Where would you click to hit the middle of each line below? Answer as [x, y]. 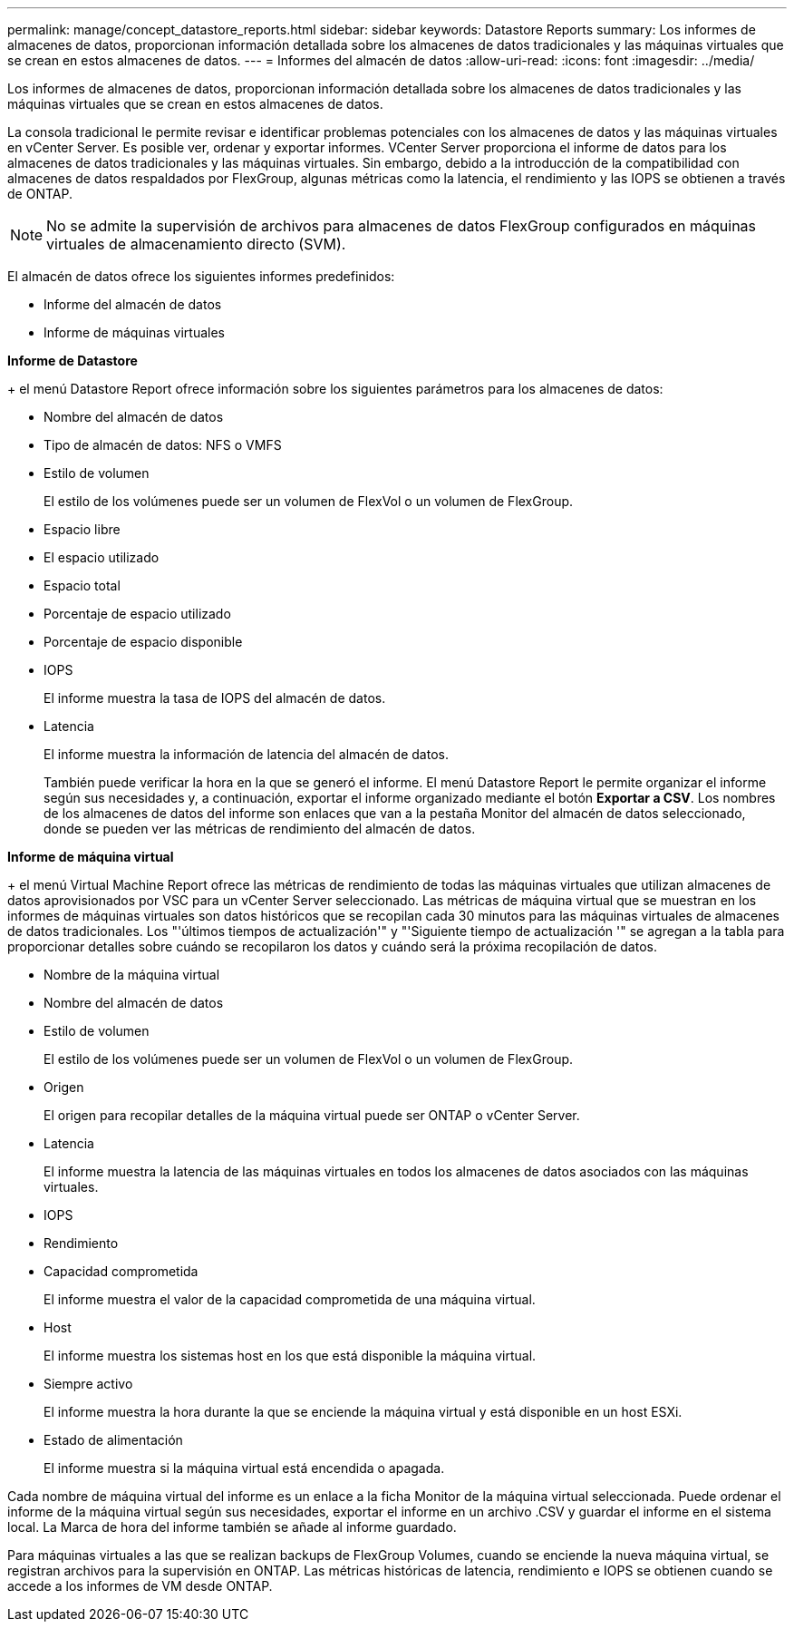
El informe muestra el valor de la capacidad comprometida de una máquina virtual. [290, 1299]
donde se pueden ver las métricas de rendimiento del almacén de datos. [260, 829]
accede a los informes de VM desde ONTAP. [140, 1586]
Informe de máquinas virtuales [134, 332]
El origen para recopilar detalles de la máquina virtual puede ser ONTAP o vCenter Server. [312, 1115]
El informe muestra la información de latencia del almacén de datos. [246, 754]
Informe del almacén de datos [133, 304]
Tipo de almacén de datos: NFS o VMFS [163, 445]
